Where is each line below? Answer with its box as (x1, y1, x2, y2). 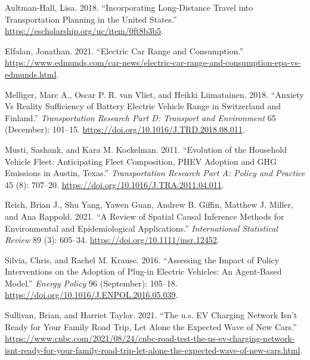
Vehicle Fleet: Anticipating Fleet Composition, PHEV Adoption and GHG (5, 155, 277, 167)
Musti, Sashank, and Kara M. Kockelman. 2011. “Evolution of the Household (5, 143, 287, 155)
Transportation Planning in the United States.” (5, 13, 177, 25)
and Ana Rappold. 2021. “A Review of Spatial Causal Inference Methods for (5, 210, 284, 222)
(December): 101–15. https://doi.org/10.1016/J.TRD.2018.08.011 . (5, 123, 245, 136)
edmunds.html (5, 67, 57, 80)
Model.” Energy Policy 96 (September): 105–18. (5, 276, 178, 289)
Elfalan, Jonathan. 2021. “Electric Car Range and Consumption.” (5, 44, 243, 57)
